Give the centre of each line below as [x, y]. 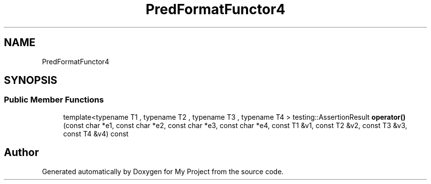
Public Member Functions [54, 100]
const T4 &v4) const [96, 133]
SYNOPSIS [31, 80]
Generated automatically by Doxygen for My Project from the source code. [163, 171]
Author [21, 153]
